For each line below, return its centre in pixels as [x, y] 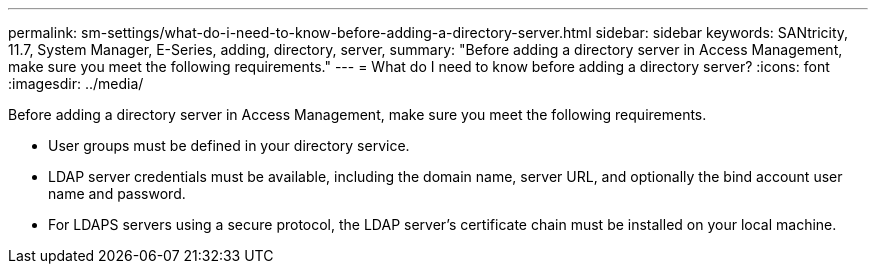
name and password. [117, 193]
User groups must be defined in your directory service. [229, 145]
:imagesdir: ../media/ [76, 83]
